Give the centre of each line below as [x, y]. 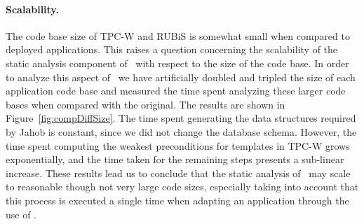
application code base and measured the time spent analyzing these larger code [176, 91]
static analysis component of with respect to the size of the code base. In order [177, 63]
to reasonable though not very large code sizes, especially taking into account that [182, 187]
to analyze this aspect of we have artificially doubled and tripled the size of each [181, 77]
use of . [21, 214]
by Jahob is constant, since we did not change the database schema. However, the [181, 131]
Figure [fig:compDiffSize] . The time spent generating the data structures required [181, 118]
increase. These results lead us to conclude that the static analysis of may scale [178, 173]
